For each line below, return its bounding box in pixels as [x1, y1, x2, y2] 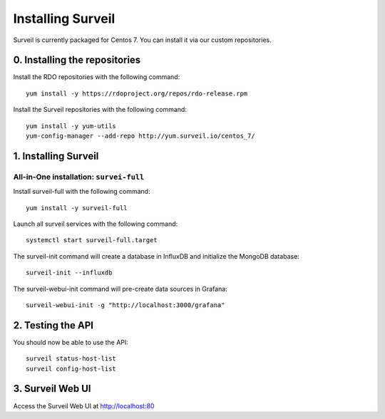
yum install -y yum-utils [26, 122, 117, 130]
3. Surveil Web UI [13, 383, 91, 395]
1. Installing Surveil [13, 150, 99, 162]
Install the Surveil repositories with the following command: [13, 105, 187, 114]
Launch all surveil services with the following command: [13, 219, 178, 228]
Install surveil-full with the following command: [13, 187, 150, 196]
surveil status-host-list [26, 355, 117, 363]
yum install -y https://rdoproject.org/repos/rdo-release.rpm [26, 89, 248, 98]
